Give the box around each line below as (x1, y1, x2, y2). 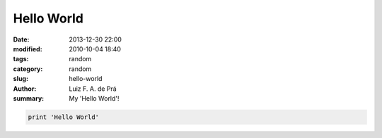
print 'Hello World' (28, 113, 99, 121)
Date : (13, 35, 30, 44)
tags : (13, 55, 29, 63)
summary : (13, 94, 45, 102)
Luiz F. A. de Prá (69, 84, 117, 93)
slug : (13, 75, 28, 83)
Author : (13, 84, 37, 93)
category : (13, 64, 43, 73)
